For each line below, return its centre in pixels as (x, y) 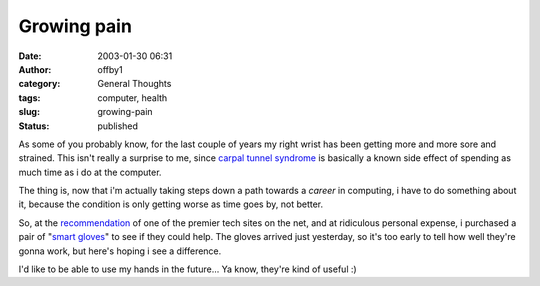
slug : (29, 112)
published (118, 126)
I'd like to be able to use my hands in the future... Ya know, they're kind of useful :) (187, 269)
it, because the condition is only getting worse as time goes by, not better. (171, 204)
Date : (30, 56)
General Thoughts (134, 84)
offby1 (110, 69)
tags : (29, 97)
